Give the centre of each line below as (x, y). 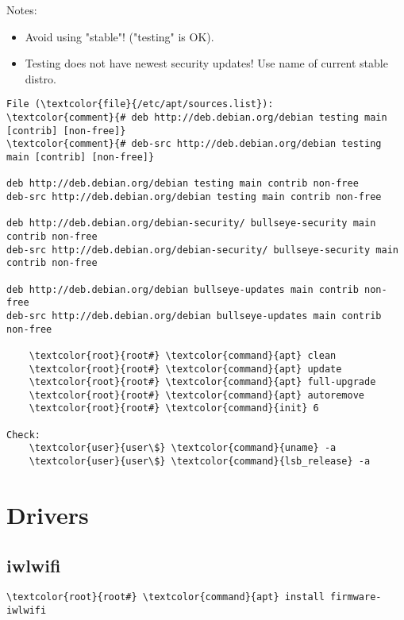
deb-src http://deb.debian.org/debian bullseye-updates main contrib (194, 316)
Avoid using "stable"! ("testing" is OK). (119, 36)
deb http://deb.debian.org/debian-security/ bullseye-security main (191, 223)
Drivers (48, 514)
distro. (40, 78)
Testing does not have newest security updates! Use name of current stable (206, 63)
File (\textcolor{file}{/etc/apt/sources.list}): (140, 104)
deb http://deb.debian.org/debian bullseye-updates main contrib (183, 289)
